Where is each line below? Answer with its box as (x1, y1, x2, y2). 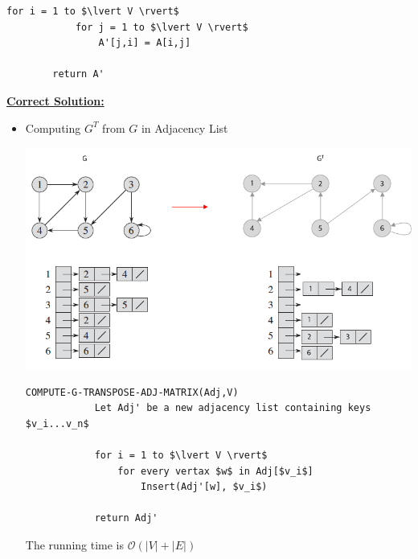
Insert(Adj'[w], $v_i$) (140, 481, 268, 493)
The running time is (25, 536, 125, 553)
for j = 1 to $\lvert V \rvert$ (75, 21, 248, 33)
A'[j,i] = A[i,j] (98, 37, 191, 49)
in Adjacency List (141, 119, 228, 136)
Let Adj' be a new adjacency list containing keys (94, 402, 371, 414)
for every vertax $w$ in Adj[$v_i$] (117, 465, 313, 477)
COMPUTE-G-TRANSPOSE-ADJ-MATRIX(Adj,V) (25, 386, 239, 398)
